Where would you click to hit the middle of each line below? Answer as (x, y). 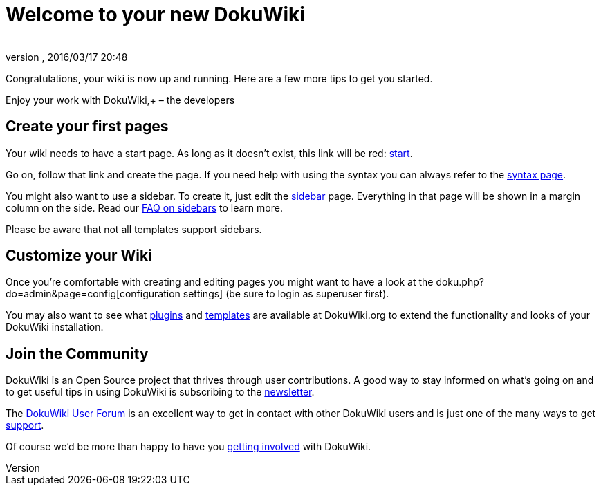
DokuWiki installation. (55, 327)
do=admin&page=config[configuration (93, 294)
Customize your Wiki (79, 256)
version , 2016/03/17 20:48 (67, 57)
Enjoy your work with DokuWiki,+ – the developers (120, 100)
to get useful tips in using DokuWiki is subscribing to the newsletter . (160, 392)
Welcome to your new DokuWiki (155, 15)
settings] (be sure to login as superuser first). (286, 294)
